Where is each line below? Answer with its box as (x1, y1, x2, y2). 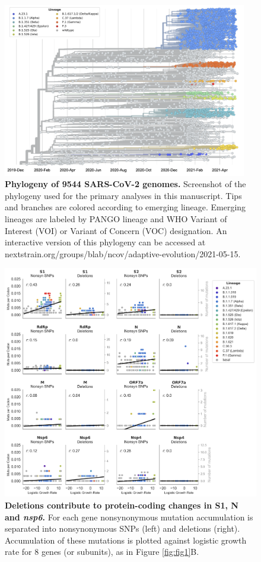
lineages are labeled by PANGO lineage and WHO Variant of (5, 212, 227, 225)
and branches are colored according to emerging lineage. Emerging (5, 201, 246, 213)
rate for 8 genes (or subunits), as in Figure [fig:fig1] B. (5, 545, 199, 558)
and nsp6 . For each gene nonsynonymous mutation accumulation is (5, 510, 253, 523)
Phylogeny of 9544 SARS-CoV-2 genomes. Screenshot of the (5, 178, 246, 190)
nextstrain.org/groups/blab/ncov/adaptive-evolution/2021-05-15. (5, 247, 241, 260)
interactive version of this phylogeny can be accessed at (5, 236, 206, 248)
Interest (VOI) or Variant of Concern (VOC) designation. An (5, 224, 227, 236)
